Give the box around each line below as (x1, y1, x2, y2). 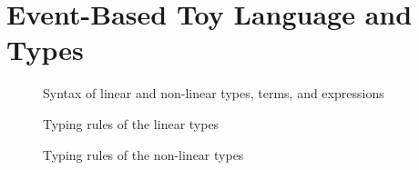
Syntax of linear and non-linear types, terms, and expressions (43, 84, 384, 103)
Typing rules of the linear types (43, 114, 220, 133)
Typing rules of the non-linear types (43, 145, 244, 164)
